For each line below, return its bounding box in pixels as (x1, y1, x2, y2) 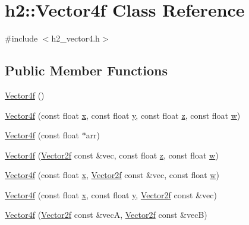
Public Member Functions (5, 61, 168, 80)
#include (5, 32, 38, 45)
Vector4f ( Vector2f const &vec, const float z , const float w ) (5, 148, 219, 161)
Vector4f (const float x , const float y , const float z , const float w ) (5, 109, 241, 121)
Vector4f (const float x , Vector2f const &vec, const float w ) (5, 169, 219, 181)
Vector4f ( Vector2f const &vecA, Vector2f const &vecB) (5, 208, 207, 221)
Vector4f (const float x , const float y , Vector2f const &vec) (5, 188, 217, 201)
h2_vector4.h (51, 32, 100, 45)
